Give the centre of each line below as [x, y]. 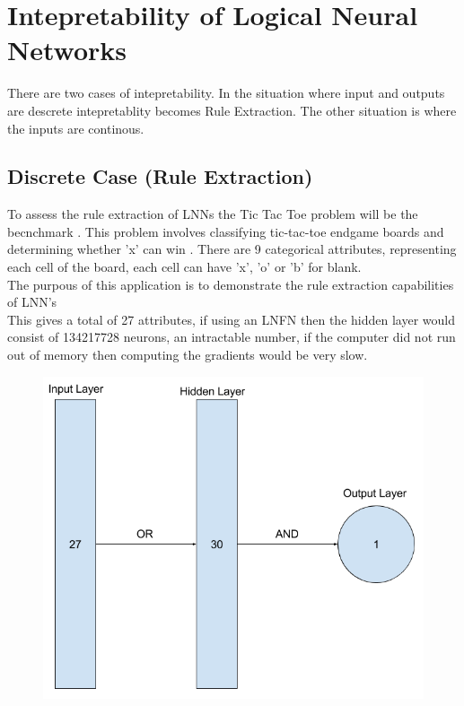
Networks [67, 50]
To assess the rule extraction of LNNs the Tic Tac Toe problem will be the [213, 214]
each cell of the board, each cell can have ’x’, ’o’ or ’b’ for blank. [184, 267]
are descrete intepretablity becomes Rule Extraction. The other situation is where [232, 110]
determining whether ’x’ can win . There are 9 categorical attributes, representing [232, 249]
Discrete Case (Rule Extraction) [160, 176]
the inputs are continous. [76, 128]
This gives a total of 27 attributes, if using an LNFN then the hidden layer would [231, 319]
